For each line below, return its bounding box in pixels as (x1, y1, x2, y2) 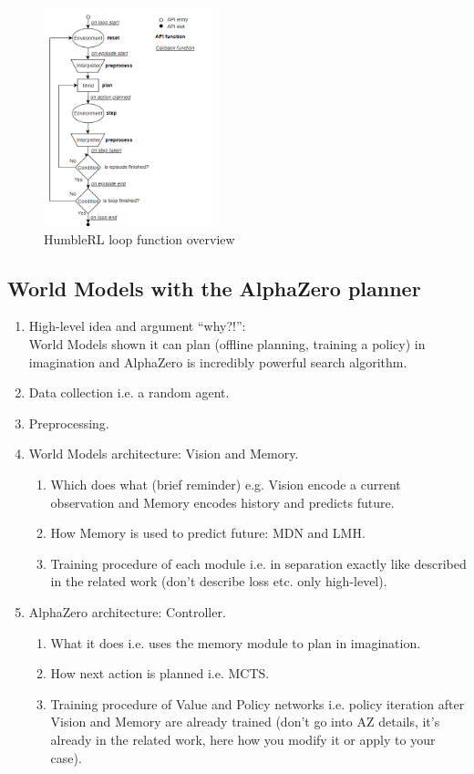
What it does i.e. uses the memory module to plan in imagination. (50, 633, 421, 652)
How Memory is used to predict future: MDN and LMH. (50, 523, 366, 542)
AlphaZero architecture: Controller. (28, 602, 226, 621)
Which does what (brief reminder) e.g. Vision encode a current (50, 474, 401, 493)
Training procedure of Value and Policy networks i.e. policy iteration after (50, 694, 465, 713)
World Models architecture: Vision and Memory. (28, 444, 299, 463)
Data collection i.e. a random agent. (28, 383, 230, 402)
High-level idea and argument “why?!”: (28, 316, 246, 335)
